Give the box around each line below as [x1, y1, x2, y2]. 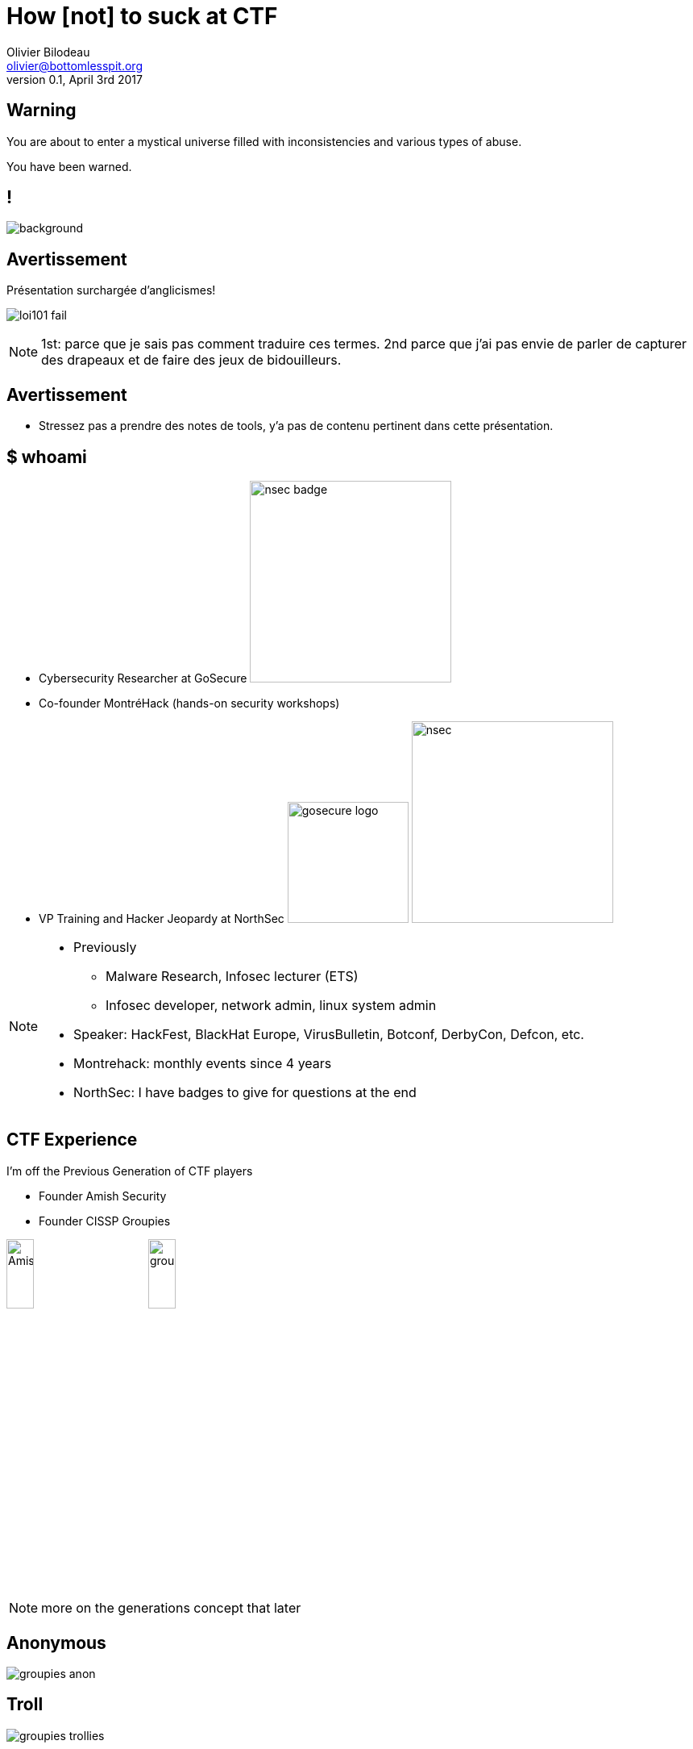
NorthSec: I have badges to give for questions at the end [73, 1083, 417, 1100]
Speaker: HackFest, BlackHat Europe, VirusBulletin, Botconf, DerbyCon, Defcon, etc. [73, 1025, 584, 1042]
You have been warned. [6, 159, 132, 173]
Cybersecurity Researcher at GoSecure [39, 670, 247, 685]
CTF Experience [6, 1129, 138, 1150]
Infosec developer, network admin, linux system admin [106, 996, 437, 1013]
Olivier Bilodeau [6, 44, 90, 59]
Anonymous [6, 1632, 106, 1653]
